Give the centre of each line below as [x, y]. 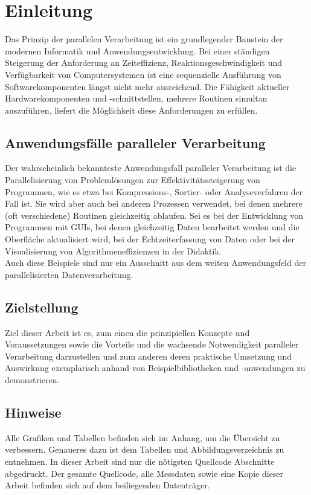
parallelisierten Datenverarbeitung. [69, 274]
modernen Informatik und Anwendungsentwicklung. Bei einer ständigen [137, 50]
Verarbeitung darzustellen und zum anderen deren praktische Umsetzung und [148, 356]
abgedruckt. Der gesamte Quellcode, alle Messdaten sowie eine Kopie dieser [144, 473]
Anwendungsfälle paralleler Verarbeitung [135, 142]
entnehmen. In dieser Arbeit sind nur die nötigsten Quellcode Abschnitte [140, 461]
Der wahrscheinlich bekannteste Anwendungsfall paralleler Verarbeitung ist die [151, 168]
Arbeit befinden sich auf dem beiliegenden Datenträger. [107, 485]
